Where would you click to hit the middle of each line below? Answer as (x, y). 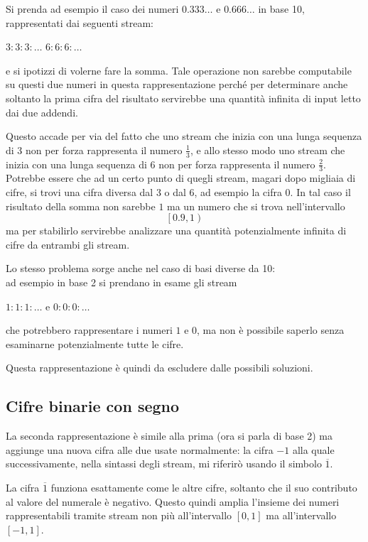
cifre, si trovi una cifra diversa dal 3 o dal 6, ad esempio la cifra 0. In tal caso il (178, 192)
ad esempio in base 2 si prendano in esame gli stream (121, 282)
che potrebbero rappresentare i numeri (89, 330)
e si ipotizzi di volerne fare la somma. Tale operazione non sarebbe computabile (179, 70)
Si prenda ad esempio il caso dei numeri (92, 9)
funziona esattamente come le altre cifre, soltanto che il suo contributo (204, 487)
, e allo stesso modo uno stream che (267, 150)
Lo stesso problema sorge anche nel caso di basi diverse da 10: (141, 268)
